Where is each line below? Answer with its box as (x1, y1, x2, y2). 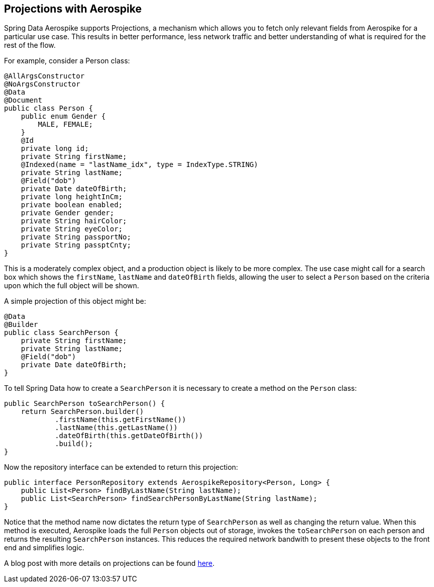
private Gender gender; (21, 209, 115, 217)
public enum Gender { (21, 112, 106, 121)
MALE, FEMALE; (38, 120, 93, 129)
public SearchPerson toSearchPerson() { (4, 399, 165, 408)
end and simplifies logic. (4, 543, 84, 552)
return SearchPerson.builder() (21, 407, 144, 416)
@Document (4, 96, 42, 105)
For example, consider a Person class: (4, 56, 130, 65)
